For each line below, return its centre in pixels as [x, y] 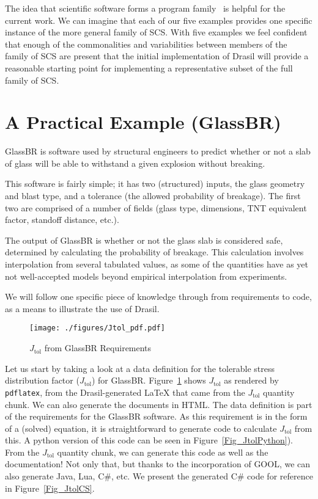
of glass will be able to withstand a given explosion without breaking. [135, 163]
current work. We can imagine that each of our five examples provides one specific [159, 20]
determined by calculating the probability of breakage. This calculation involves [154, 252]
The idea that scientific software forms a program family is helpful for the [145, 8]
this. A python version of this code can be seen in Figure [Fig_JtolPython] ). [149, 440]
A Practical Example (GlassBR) [143, 122]
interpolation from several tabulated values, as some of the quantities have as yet [157, 264]
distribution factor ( [42, 380]
